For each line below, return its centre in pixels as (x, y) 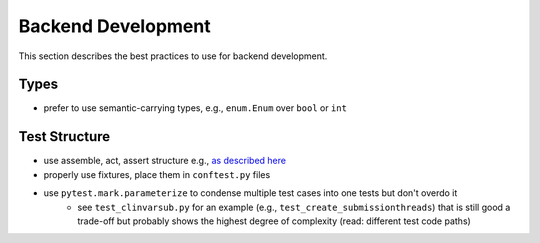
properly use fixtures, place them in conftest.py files (157, 174)
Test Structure (64, 136)
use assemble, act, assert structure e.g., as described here (165, 161)
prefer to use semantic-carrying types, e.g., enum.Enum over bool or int (195, 108)
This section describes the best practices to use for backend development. (173, 56)
